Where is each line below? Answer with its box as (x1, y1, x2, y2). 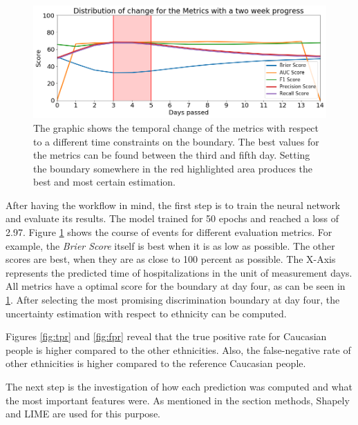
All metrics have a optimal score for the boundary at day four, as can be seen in (6, 279, 346, 293)
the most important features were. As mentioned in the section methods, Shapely (6, 393, 350, 407)
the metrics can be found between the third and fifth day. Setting (33, 148, 310, 162)
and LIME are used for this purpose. (6, 406, 160, 421)
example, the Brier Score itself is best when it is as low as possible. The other (6, 238, 335, 253)
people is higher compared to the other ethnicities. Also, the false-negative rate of (6, 342, 351, 357)
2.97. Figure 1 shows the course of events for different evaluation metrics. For (6, 225, 332, 239)
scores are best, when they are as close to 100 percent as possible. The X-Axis (6, 252, 336, 266)
